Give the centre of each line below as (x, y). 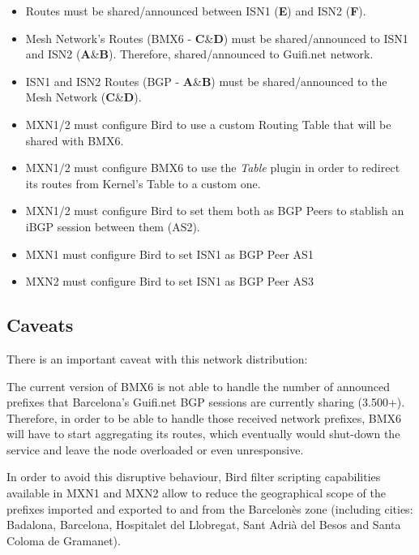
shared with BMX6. (75, 140)
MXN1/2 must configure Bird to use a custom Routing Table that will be (208, 124)
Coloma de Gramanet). (64, 540)
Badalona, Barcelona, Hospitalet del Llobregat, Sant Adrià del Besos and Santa (204, 525)
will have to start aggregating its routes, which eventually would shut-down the (203, 434)
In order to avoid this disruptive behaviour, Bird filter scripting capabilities (194, 477)
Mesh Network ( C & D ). (83, 97)
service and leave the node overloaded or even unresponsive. (155, 449)
